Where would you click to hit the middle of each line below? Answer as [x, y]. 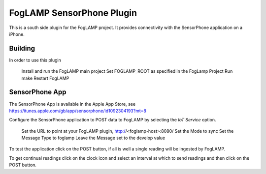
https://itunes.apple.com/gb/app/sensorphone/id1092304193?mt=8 [78, 111]
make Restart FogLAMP [45, 78]
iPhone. [17, 34]
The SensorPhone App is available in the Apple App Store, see [72, 104]
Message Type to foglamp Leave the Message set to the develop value [93, 138]
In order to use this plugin [35, 60]
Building [22, 48]
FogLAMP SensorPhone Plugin [73, 13]
